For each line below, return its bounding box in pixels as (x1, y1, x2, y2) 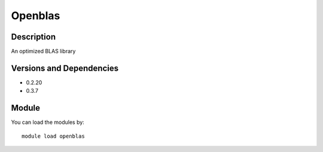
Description (11, 32, 56, 42)
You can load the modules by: (11, 118, 85, 126)
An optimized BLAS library (11, 48, 76, 55)
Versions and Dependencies (11, 63, 119, 73)
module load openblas (22, 132, 85, 139)
